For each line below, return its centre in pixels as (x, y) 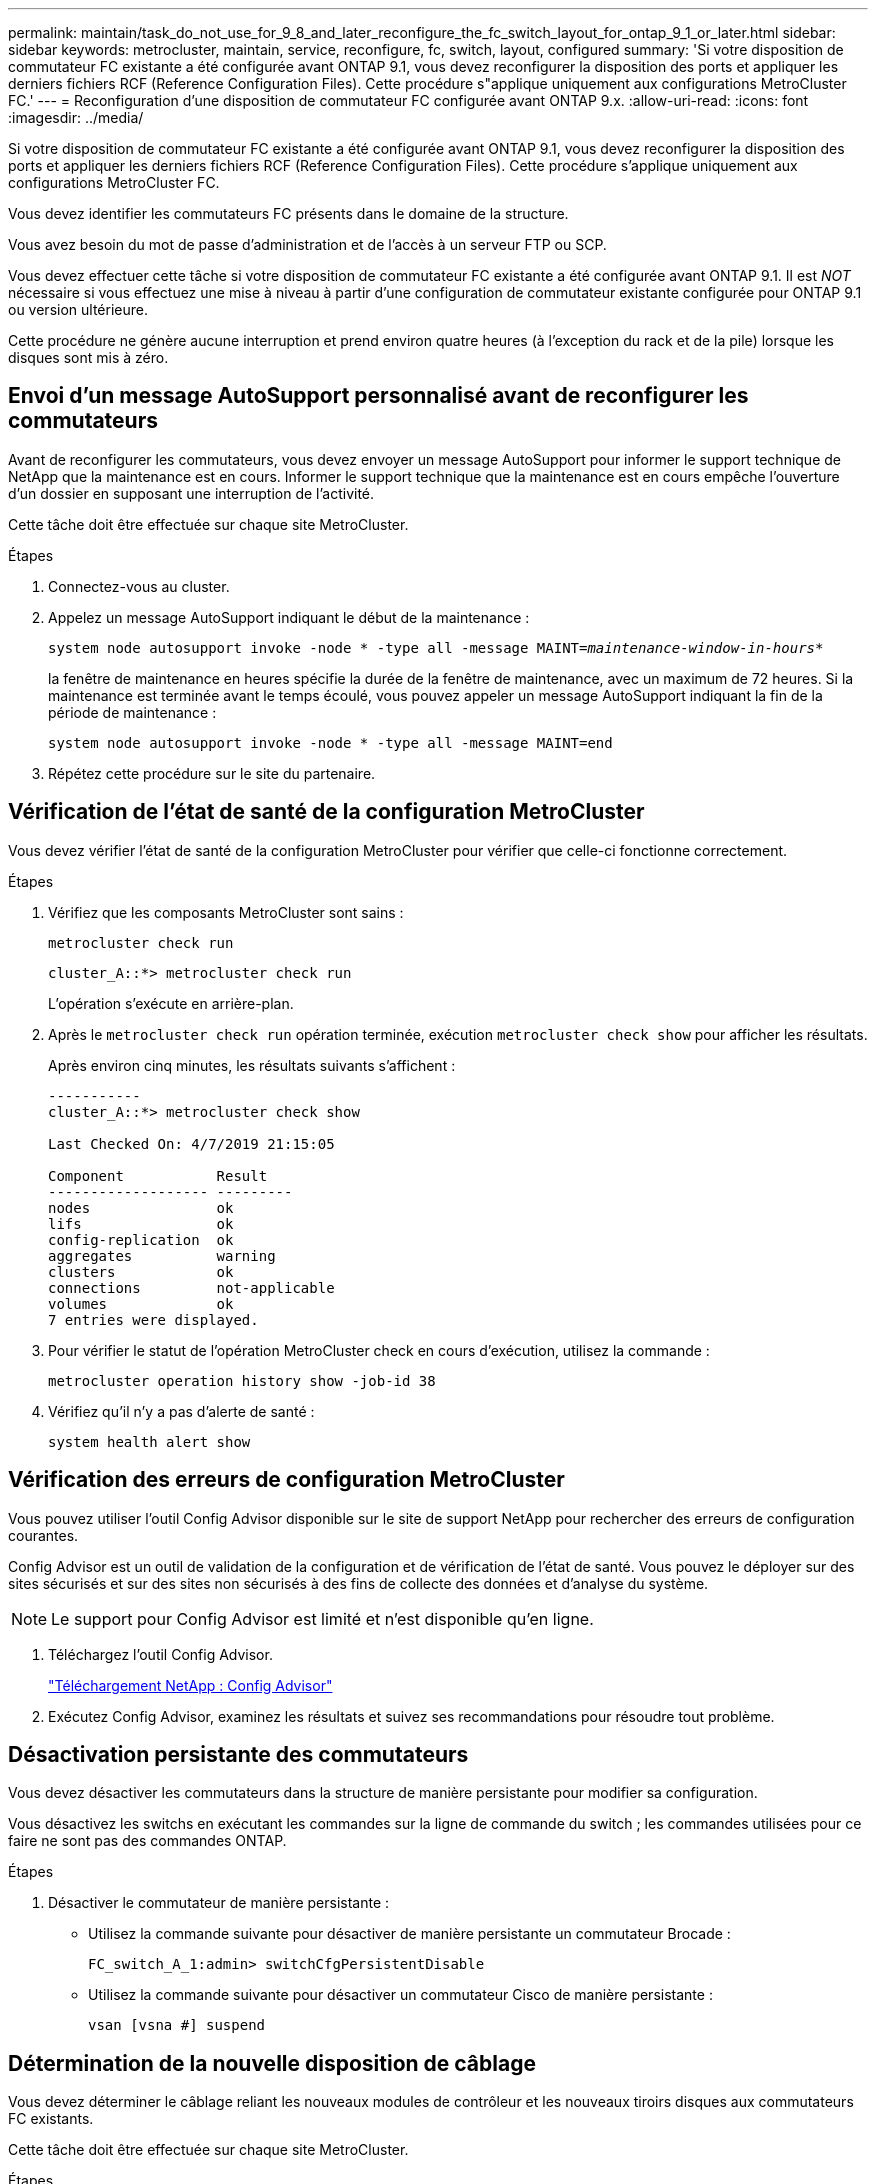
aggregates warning (162, 1255)
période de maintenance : (132, 712)
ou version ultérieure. (78, 309)
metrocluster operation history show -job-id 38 (242, 1380)
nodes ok (141, 1207)
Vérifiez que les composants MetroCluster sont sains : (226, 912)
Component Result (158, 1175)
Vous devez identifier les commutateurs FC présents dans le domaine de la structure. (288, 213)
